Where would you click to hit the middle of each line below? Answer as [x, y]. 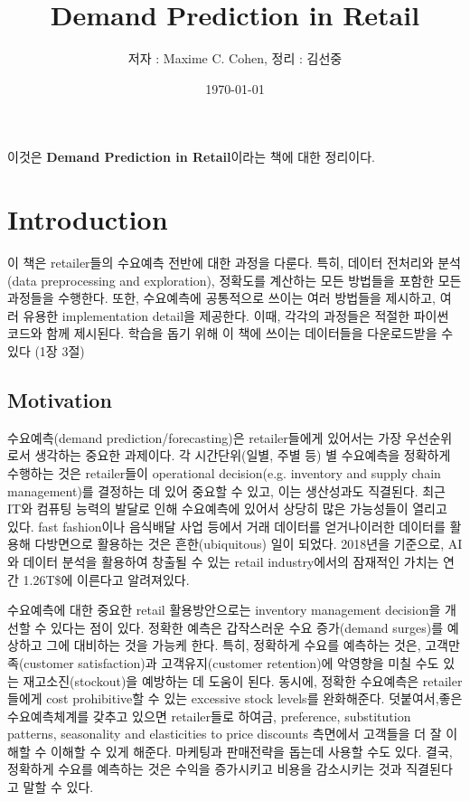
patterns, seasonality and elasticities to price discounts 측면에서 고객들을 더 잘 [225, 734]
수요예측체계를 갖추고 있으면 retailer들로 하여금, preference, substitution [209, 716]
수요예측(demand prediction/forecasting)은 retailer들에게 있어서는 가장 [205, 437]
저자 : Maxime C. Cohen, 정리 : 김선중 [235, 58]
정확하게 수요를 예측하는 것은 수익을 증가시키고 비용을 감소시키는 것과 [205, 769]
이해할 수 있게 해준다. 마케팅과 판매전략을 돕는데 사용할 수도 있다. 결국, [251, 751]
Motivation [60, 399]
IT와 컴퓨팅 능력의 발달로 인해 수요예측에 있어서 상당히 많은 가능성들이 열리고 [227, 509]
